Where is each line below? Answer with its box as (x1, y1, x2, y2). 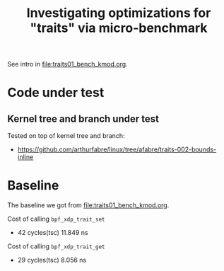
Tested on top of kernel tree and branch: (7, 132, 125, 140)
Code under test (7, 85, 105, 100)
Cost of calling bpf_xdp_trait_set (7, 214, 105, 224)
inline (17, 153, 34, 161)
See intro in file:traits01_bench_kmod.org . (7, 60, 129, 69)
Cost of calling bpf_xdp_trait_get (7, 242, 105, 250)
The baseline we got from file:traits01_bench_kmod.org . (7, 201, 170, 209)
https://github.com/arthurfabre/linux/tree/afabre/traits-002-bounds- (17, 145, 217, 154)
